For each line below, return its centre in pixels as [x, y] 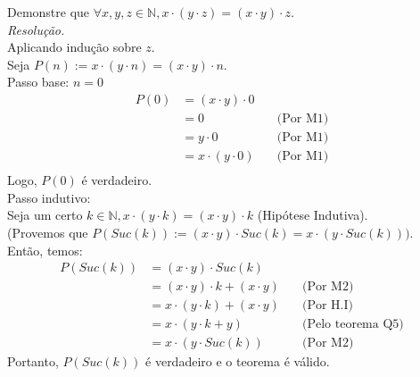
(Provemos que [48, 232]
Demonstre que [49, 12]
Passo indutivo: [49, 197]
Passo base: [38, 82]
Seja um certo [45, 215]
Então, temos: [45, 250]
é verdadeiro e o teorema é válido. [238, 361]
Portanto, [33, 361]
